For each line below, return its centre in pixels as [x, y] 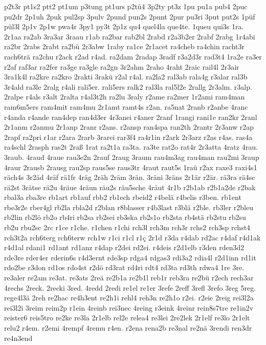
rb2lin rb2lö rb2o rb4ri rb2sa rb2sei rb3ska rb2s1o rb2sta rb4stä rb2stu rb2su [125, 217]
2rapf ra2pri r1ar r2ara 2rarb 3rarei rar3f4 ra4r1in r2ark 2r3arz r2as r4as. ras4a [128, 137]
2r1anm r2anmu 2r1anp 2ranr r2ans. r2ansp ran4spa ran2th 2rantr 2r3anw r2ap [129, 127]
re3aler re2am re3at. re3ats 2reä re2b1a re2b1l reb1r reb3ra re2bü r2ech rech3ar [129, 278]
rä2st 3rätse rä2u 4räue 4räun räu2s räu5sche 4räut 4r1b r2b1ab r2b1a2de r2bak [130, 187]
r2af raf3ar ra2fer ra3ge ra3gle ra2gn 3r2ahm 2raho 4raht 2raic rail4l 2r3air [122, 66]
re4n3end [18, 338]
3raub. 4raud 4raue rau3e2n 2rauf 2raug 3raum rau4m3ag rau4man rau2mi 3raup [132, 157]
